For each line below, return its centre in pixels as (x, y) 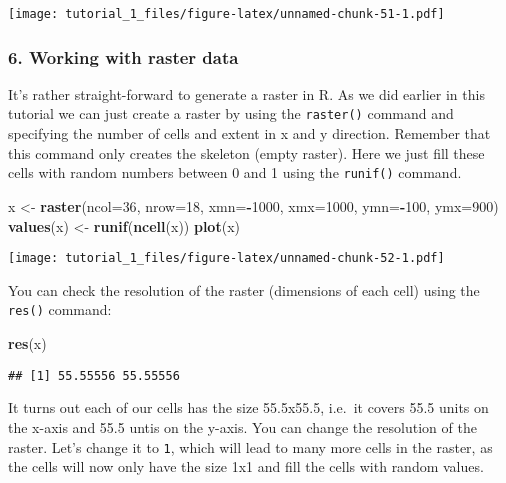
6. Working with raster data (123, 56)
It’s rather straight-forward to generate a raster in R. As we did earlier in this (246, 93)
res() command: (60, 309)
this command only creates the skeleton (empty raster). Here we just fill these (246, 152)
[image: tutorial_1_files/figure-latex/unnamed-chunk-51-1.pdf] (226, 14)
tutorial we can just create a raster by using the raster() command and (231, 113)
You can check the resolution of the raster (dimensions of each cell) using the (244, 289)
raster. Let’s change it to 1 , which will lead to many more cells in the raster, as (250, 446)
